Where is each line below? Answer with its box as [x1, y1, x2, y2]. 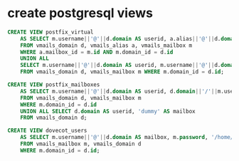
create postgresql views [7, 5, 153, 21]
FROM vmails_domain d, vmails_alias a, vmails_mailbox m [20, 41, 193, 49]
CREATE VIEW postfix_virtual [7, 28, 94, 36]
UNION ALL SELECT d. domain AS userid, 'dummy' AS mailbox [20, 108, 196, 115]
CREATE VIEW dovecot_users [7, 127, 87, 135]
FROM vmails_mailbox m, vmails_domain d [20, 140, 142, 147]
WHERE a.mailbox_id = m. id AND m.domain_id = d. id [20, 48, 174, 56]
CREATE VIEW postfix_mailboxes [7, 81, 100, 88]
